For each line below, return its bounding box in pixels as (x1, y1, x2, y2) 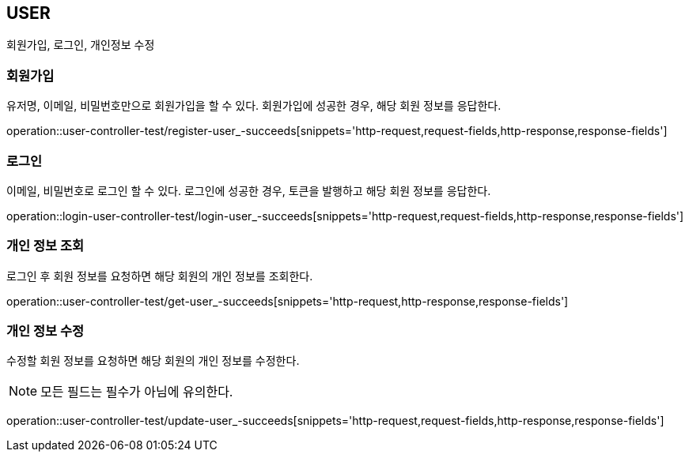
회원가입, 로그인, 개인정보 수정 (6, 38, 155, 52)
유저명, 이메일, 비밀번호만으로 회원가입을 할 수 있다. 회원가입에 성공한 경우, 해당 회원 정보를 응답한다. (6, 99, 502, 113)
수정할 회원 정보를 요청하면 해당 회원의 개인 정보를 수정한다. (6, 354, 300, 368)
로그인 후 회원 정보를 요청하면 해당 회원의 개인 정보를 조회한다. (6, 268, 313, 283)
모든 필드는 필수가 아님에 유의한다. (40, 384, 233, 400)
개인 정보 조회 (6, 238, 85, 254)
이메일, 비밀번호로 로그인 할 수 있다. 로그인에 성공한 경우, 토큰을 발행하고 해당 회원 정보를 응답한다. (6, 183, 491, 197)
